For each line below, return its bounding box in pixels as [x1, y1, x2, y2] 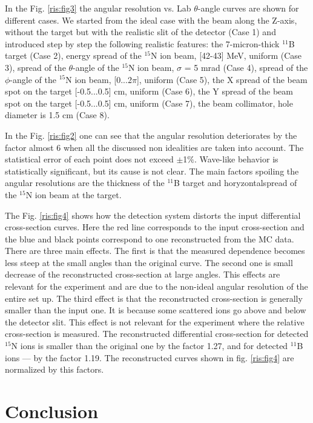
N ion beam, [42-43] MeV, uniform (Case [151, 49, 302, 62]
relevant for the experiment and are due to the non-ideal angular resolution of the [5, 280, 308, 293]
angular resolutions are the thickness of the [5, 176, 165, 189]
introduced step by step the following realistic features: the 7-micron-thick [5, 37, 280, 50]
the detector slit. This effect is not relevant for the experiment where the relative [5, 315, 305, 328]
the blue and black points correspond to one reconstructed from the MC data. [5, 232, 294, 245]
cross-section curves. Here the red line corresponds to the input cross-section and [5, 221, 305, 233]
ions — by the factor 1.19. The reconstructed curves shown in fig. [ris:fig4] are [5, 351, 294, 364]
